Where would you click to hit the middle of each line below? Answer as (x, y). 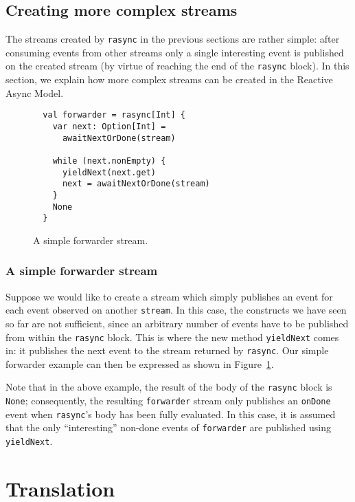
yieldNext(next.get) (109, 172)
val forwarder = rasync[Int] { (114, 115)
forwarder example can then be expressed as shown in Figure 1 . (140, 363)
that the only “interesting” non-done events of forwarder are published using (168, 427)
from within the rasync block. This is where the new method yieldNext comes (172, 337)
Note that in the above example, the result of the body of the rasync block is (169, 387)
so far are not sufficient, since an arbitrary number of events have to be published (177, 323)
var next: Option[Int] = (109, 126)
